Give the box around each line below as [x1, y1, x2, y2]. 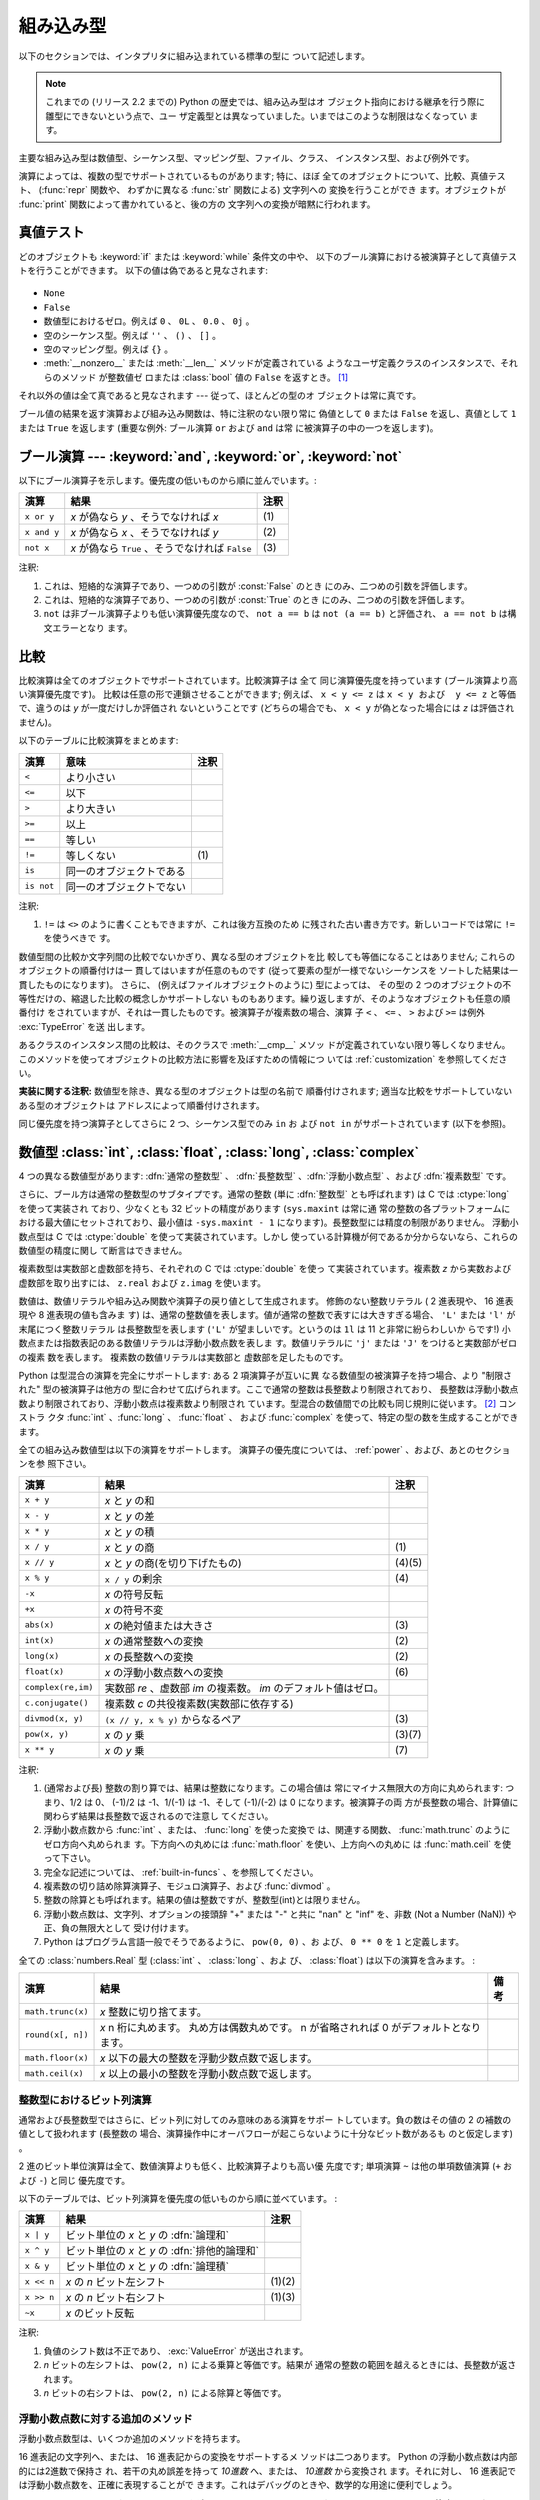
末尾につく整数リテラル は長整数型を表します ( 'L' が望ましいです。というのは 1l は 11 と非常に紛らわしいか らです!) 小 [18, 1323, 511, 1335]
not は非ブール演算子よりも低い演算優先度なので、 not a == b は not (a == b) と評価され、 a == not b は [43, 608, 508, 620]
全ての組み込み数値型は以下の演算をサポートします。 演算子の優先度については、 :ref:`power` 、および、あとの [18, 1444, 476, 1455]
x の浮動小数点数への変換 [104, 1665, 224, 1679]
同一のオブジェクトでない [65, 880, 187, 894]
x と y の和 [104, 1493, 155, 1507]
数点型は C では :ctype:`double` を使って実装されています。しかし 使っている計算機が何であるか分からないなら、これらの [18, 1230, 519, 1242]
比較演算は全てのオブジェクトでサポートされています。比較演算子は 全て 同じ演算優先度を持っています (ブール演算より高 [18, 674, 519, 686]
